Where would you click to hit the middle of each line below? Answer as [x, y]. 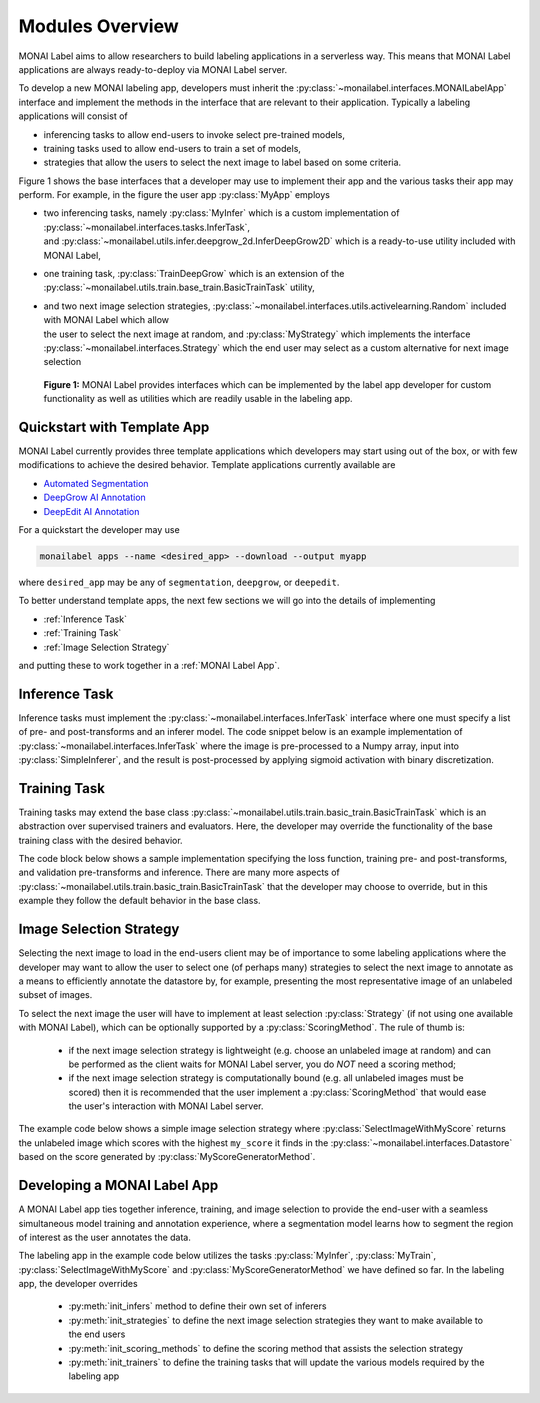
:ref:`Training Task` [82, 633]
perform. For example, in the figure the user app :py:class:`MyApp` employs [174, 195]
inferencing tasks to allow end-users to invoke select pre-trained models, [194, 134]
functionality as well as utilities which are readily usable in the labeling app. [198, 399]
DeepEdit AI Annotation [91, 511]
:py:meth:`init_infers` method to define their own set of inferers [197, 1306]
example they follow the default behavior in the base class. [139, 901]
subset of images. [55, 995]
